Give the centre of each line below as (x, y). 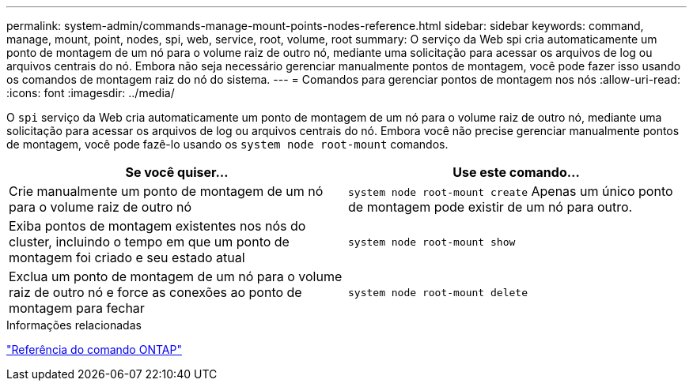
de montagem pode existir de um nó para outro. (490, 207)
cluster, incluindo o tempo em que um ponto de (149, 242)
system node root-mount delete (438, 292)
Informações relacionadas (74, 325)
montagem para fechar (77, 308)
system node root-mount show (432, 242)
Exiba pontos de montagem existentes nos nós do (157, 226)
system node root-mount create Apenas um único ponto (511, 191)
